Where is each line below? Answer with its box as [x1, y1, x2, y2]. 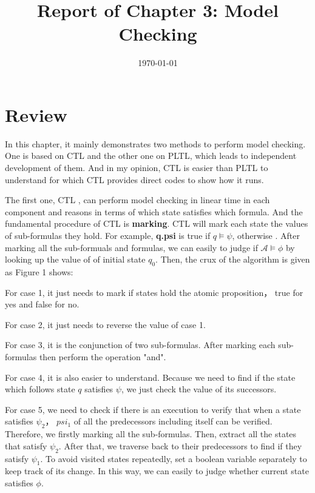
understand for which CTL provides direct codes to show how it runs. [5, 173, 264, 186]
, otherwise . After [232, 229, 300, 241]
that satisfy [5, 439, 47, 452]
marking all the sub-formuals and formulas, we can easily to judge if [5, 241, 258, 253]
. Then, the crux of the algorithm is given [155, 253, 310, 266]
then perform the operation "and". [39, 350, 166, 363]
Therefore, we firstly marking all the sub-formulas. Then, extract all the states [5, 428, 297, 440]
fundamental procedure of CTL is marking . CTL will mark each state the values [5, 217, 308, 230]
